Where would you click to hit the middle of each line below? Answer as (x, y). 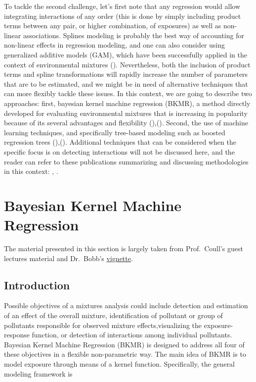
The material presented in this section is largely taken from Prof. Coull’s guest (124, 248)
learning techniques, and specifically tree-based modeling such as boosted (115, 132)
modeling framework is (38, 373)
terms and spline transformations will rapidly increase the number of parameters (126, 74)
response (17, 335)
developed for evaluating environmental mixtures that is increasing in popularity (126, 113)
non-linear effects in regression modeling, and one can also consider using (115, 45)
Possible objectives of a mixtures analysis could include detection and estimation (126, 305)
